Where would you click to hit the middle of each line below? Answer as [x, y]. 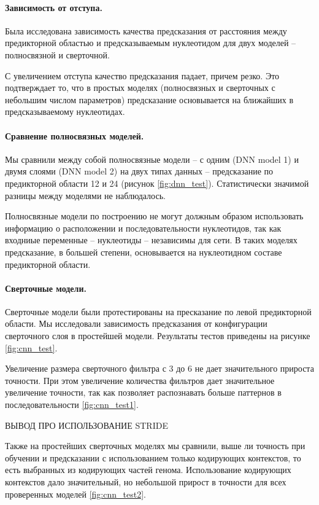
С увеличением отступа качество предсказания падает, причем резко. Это [142, 75]
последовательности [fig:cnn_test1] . [72, 405]
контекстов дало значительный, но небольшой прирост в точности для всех [146, 482]
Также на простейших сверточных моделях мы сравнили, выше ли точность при [155, 446]
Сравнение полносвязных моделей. [75, 135]
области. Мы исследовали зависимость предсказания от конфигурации [136, 323]
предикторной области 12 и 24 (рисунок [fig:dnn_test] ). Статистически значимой [157, 183]
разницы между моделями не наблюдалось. [85, 195]
